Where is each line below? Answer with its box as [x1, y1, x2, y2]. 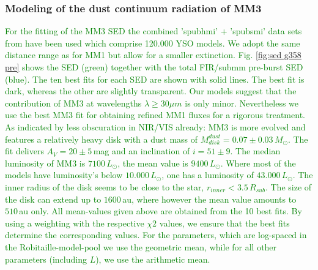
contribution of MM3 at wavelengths [5, 96, 142, 109]
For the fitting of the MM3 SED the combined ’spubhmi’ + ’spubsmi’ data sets [5, 24, 302, 37]
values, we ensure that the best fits [159, 216, 290, 229]
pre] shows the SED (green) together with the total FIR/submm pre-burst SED [5, 61, 303, 73]
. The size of [265, 180, 312, 193]
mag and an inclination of [93, 144, 190, 157]
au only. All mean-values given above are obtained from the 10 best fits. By [19, 204, 302, 217]
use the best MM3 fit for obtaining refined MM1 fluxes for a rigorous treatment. [5, 108, 305, 121]
